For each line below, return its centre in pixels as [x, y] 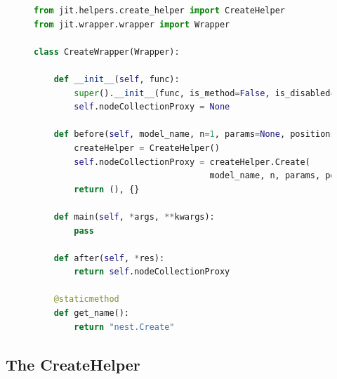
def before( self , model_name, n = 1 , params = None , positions [194, 134]
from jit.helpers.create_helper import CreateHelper [159, 11]
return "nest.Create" [124, 327]
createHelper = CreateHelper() [147, 148]
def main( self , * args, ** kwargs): [134, 217]
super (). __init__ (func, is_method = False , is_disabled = [205, 93]
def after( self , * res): [109, 258]
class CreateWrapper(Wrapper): [107, 52]
